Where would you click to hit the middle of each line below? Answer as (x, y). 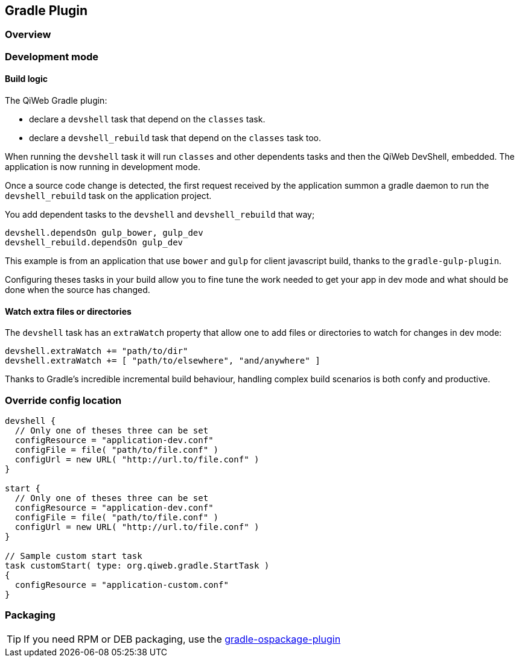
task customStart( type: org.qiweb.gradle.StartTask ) (137, 565)
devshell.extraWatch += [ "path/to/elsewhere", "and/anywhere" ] (163, 361)
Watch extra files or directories (68, 311)
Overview (28, 35)
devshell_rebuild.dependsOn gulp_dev (94, 243)
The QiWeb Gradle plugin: (56, 101)
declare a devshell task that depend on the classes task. (147, 119)
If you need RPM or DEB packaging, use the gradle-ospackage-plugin (182, 639)
